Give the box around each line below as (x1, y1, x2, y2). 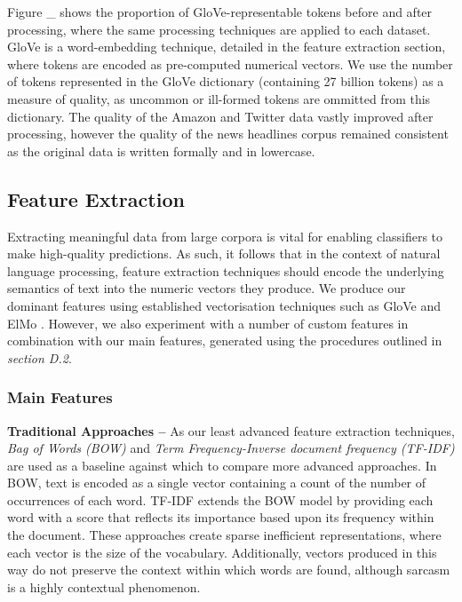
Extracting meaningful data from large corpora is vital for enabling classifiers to (7, 226, 443, 245)
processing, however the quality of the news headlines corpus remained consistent (7, 124, 449, 143)
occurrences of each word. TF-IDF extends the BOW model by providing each (7, 490, 434, 509)
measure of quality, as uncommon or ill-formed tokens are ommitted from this (7, 89, 431, 107)
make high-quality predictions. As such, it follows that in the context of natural (7, 244, 441, 263)
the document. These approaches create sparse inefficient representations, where (7, 526, 442, 544)
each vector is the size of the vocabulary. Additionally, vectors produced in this (7, 543, 437, 561)
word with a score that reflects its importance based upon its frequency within (7, 508, 434, 527)
